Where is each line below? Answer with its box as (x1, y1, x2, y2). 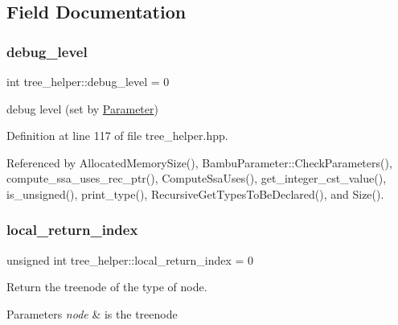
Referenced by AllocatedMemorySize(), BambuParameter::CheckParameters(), (6, 154, 392, 171)
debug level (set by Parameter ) (6, 100, 158, 117)
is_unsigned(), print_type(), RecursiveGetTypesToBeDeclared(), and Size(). (6, 185, 384, 202)
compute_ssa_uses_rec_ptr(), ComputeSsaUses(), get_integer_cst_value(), (6, 170, 387, 187)
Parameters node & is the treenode (6, 305, 178, 322)
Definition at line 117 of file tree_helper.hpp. (6, 127, 228, 144)
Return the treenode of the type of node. (6, 278, 207, 295)
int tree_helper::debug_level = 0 (6, 73, 170, 89)
